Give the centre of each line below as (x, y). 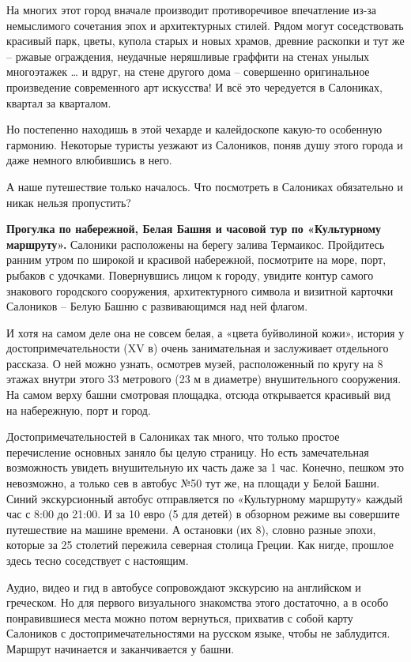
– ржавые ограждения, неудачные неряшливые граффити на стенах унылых (188, 56)
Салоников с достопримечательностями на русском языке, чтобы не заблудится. (198, 633)
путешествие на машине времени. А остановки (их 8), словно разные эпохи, (191, 529)
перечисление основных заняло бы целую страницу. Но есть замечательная (188, 451)
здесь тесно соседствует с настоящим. (98, 560)
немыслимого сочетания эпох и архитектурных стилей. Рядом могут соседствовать (205, 25)
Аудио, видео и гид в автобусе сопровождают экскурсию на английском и (184, 587)
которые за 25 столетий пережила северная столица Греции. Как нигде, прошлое (200, 545)
